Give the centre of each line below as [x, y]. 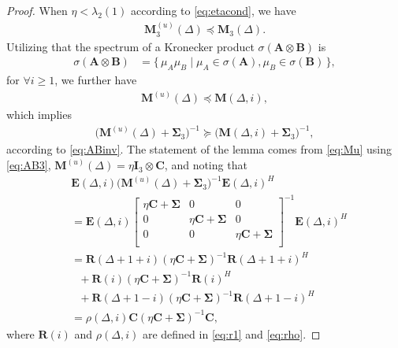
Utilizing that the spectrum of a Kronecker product [130, 46]
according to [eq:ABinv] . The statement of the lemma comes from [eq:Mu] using [199, 149]
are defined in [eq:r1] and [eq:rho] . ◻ [231, 333]
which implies [39, 115]
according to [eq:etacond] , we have [214, 10]
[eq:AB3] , [29, 165]
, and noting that [206, 165]
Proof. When [37, 10]
